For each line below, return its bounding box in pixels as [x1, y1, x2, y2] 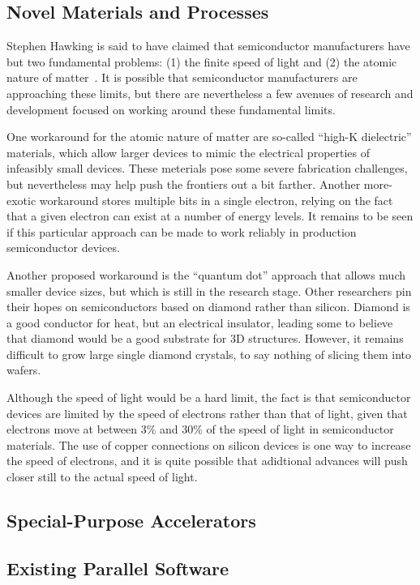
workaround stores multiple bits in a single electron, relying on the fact [39, 191, 393, 208]
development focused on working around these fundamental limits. [6, 100, 336, 117]
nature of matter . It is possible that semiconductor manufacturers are [6, 69, 358, 86]
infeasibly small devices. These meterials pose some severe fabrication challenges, [6, 160, 408, 177]
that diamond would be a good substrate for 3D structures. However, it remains [6, 330, 404, 347]
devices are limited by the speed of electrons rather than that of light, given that [6, 404, 408, 421]
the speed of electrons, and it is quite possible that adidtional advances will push [6, 452, 408, 469]
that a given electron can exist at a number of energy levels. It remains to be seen [6, 207, 414, 224]
